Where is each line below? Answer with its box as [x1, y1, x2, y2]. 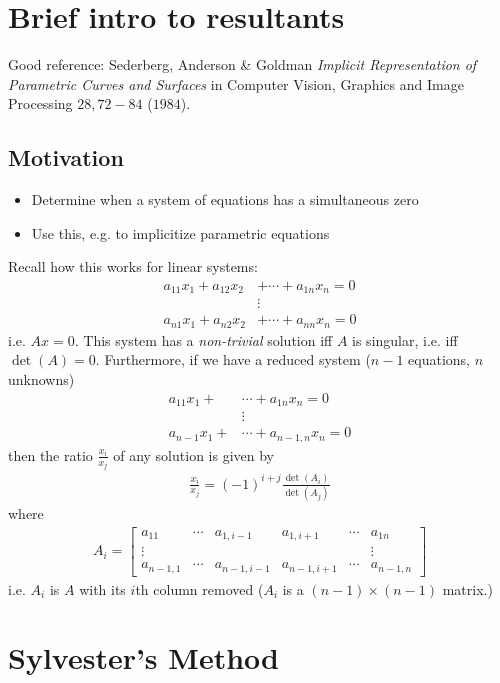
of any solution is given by [113, 444, 274, 465]
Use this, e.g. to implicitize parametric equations [31, 222, 330, 243]
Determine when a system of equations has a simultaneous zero [31, 189, 419, 210]
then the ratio [8, 444, 93, 465]
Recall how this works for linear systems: [8, 256, 258, 277]
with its [79, 578, 126, 599]
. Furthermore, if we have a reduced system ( [95, 349, 371, 370]
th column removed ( [135, 578, 264, 599]
